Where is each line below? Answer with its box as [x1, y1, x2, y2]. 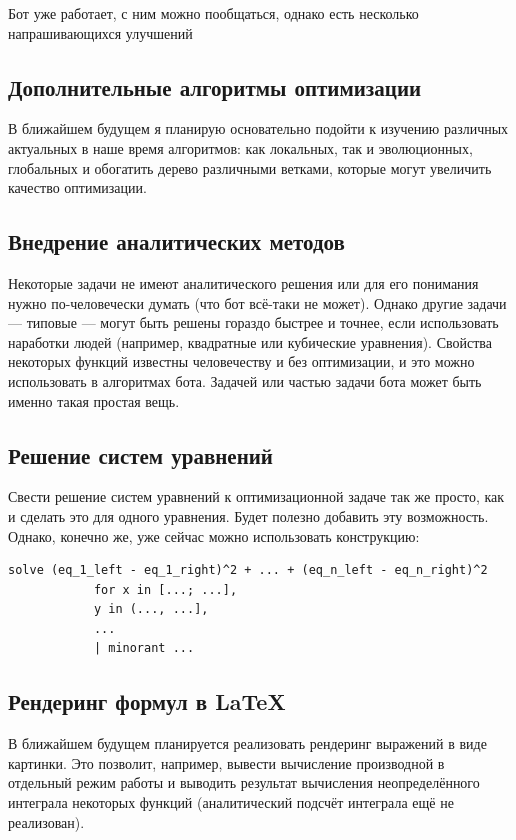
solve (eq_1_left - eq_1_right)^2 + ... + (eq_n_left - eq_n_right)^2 [8, 563, 488, 578]
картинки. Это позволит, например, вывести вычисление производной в [8, 752, 445, 773]
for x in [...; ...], [93, 582, 238, 597]
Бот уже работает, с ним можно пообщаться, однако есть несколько [8, 3, 419, 23]
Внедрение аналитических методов [8, 226, 345, 257]
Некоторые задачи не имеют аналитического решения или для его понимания [8, 272, 479, 293]
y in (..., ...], [93, 602, 209, 617]
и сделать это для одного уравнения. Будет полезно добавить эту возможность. [8, 505, 489, 526]
